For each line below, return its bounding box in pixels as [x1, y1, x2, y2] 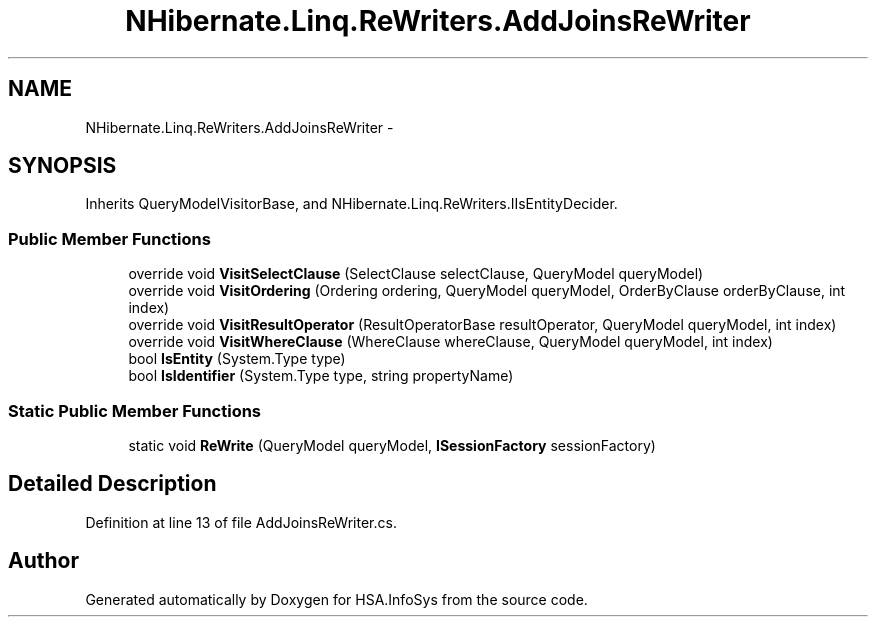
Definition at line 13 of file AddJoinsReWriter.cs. [85, 513, 397, 531]
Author [8, 548, 79, 574]
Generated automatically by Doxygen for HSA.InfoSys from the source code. [85, 590, 588, 608]
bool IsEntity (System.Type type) [128, 350, 346, 368]
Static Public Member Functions [8, 400, 262, 421]
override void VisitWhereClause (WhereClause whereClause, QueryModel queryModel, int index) [128, 333, 773, 351]
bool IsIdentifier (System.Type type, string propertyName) [128, 367, 514, 385]
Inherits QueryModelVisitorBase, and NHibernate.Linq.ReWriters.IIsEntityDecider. [85, 195, 618, 213]
